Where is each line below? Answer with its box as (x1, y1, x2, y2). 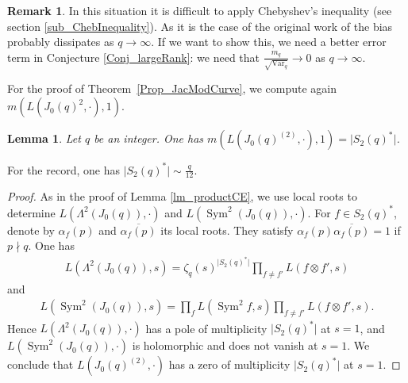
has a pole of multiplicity (145, 320, 268, 336)
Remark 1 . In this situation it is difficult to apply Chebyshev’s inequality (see (7, 2, 392, 18)
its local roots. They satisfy (160, 221, 294, 238)
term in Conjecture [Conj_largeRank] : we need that (7, 48, 260, 65)
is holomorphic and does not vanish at (132, 337, 318, 354)
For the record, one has (7, 161, 120, 178)
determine (7, 204, 56, 220)
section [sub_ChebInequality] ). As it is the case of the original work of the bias (7, 17, 393, 34)
